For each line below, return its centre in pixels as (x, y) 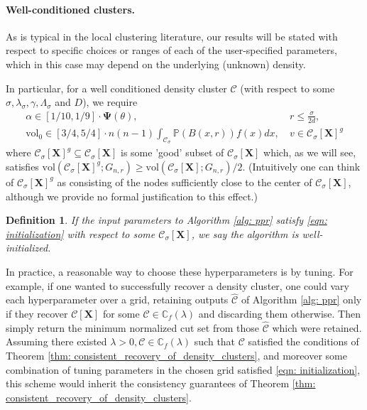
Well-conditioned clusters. (70, 9)
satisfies (22, 166)
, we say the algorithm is (245, 233)
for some (121, 313)
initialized (27, 248)
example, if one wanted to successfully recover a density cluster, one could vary (177, 285)
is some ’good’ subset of (172, 152)
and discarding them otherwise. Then (279, 313)
